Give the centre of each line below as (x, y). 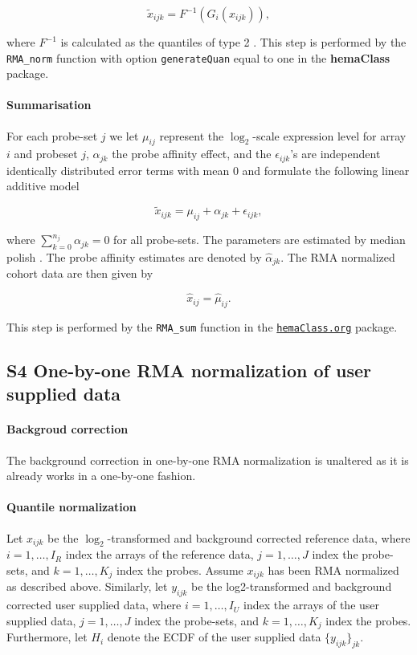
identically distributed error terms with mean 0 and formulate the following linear (208, 170)
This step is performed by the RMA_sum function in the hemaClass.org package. (202, 326)
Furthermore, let (47, 637)
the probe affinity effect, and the (192, 154)
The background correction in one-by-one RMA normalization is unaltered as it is (208, 460)
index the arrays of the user (311, 605)
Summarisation (49, 105)
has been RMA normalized (333, 570)
